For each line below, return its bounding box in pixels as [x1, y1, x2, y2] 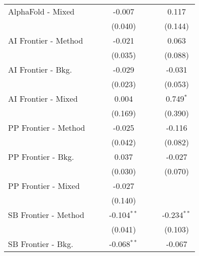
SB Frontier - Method [8, 209, 84, 220]
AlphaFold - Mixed [8, 6, 75, 17]
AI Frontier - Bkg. [8, 64, 72, 75]
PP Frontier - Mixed [8, 180, 80, 191]
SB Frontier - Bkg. [8, 238, 73, 249]
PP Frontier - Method [8, 122, 85, 133]
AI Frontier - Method [8, 35, 83, 46]
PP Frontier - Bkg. [8, 151, 74, 162]
